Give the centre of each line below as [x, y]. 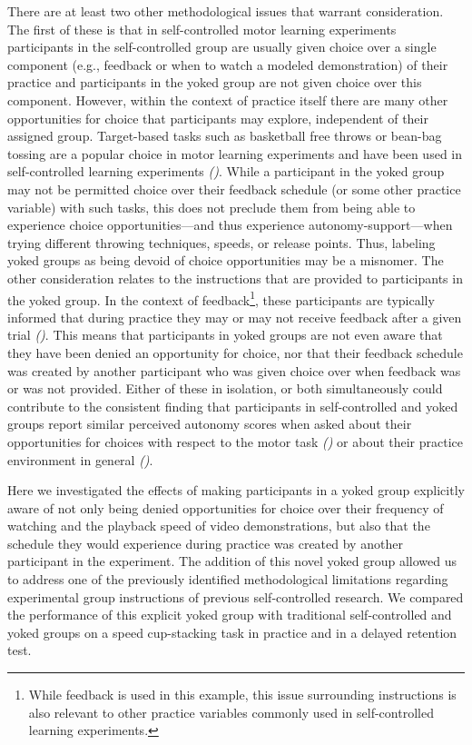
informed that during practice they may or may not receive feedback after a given [235, 317]
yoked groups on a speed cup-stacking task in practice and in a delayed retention [232, 632]
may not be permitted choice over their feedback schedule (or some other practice [234, 189]
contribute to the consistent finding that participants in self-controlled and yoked [233, 406]
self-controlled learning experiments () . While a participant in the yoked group [226, 171]
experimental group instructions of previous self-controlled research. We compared [236, 596]
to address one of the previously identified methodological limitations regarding [228, 579]
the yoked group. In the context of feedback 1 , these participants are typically [221, 298]
